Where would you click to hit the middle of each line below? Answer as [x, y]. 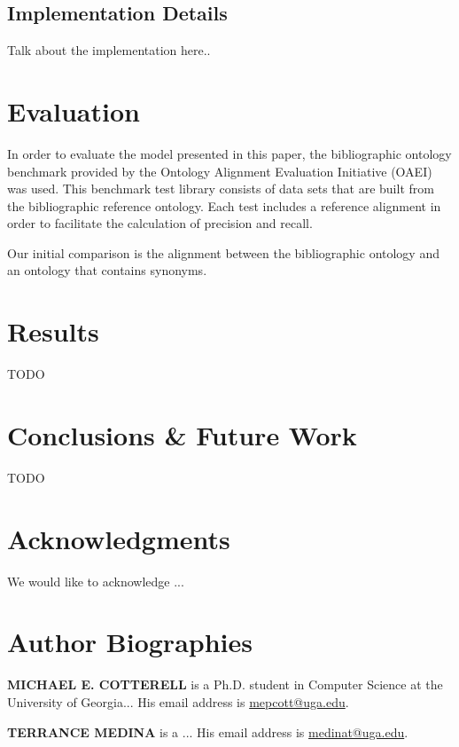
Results [53, 331]
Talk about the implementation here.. [109, 50]
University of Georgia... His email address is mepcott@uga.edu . [178, 701]
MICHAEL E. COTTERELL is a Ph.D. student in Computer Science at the [225, 684]
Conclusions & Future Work [182, 434]
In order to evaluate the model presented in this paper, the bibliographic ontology [229, 153]
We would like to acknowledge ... [96, 581]
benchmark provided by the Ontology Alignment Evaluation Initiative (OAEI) [220, 171]
